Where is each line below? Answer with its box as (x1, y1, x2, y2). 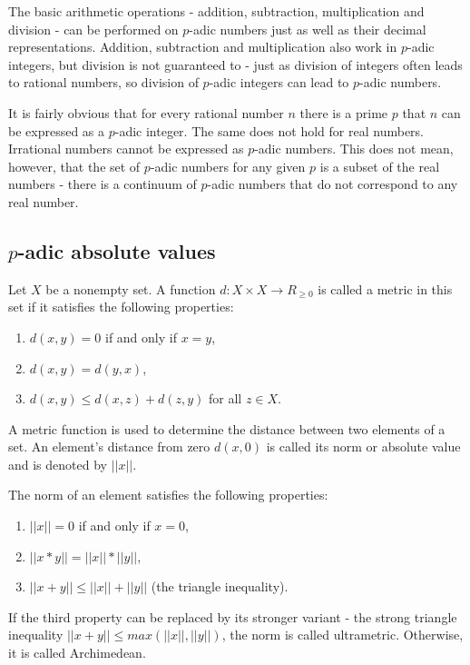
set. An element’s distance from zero (8, 437, 211, 456)
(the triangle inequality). (151, 577, 289, 596)
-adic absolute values (17, 236, 216, 264)
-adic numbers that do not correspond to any (207, 174, 458, 194)
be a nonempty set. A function (45, 279, 216, 298)
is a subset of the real (319, 156, 440, 175)
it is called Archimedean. (8, 643, 146, 662)
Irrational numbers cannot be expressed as (8, 139, 244, 158)
